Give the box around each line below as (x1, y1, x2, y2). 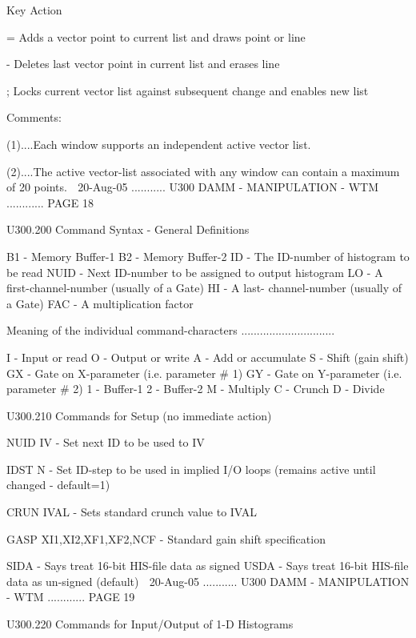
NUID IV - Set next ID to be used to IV (6, 434, 205, 451)
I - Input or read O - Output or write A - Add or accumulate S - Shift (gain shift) (6, 348, 409, 365)
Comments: (6, 109, 62, 126)
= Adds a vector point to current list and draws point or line (6, 28, 306, 45)
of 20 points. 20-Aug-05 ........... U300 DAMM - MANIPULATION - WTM (6, 179, 379, 195)
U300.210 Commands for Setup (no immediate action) (6, 407, 272, 423)
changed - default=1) (6, 476, 110, 493)
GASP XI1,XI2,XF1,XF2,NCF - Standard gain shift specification (6, 530, 326, 547)
